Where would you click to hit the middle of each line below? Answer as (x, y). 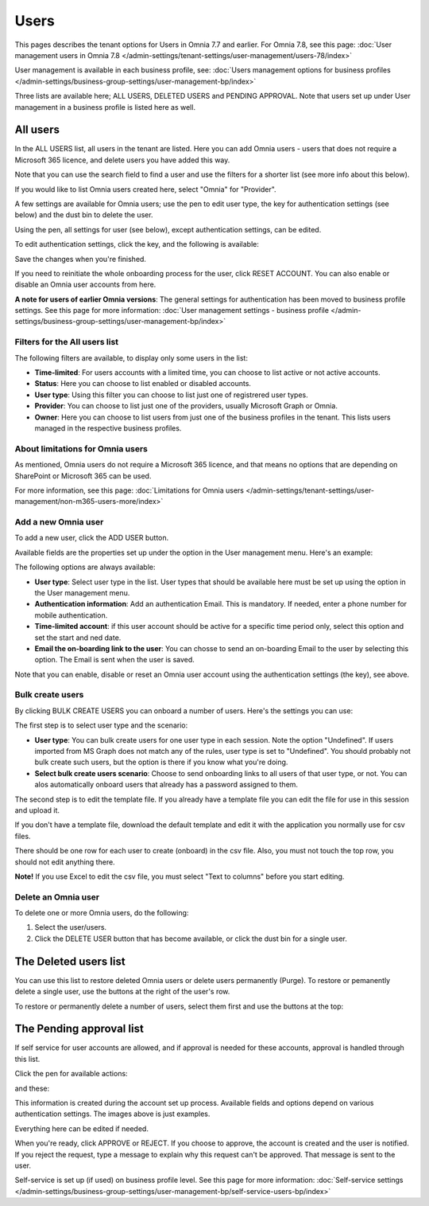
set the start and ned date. (78, 638)
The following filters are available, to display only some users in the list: (131, 357)
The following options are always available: (85, 567)
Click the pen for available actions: (71, 1074)
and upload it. (37, 810)
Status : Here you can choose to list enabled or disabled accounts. (143, 384)
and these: (32, 1088)
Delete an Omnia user (57, 897)
